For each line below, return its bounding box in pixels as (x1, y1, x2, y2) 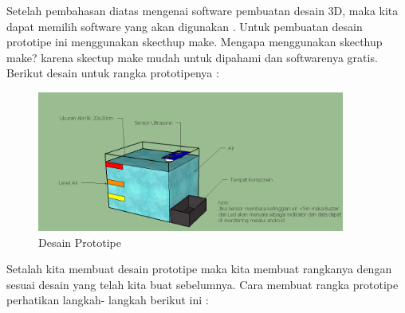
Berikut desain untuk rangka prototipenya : (6, 65, 219, 81)
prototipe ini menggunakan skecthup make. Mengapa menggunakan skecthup (6, 33, 383, 50)
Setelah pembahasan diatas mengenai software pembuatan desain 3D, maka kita (6, 2, 399, 18)
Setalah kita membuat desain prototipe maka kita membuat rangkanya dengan (6, 260, 392, 277)
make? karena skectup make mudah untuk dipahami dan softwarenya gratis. (6, 49, 378, 65)
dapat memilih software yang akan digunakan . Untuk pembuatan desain (6, 18, 363, 34)
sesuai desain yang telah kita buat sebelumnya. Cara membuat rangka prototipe (6, 276, 399, 292)
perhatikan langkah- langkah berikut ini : (6, 291, 209, 308)
